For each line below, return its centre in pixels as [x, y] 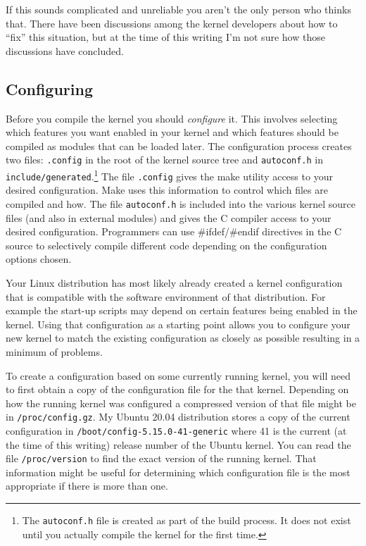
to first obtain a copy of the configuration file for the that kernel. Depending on [177, 389]
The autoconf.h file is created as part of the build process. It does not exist [187, 520]
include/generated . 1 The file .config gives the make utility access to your [169, 175]
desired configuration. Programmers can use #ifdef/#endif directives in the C [174, 231]
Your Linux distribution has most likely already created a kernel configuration [174, 282]
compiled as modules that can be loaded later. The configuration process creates [179, 145]
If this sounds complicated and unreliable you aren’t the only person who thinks [178, 9]
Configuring [50, 88]
